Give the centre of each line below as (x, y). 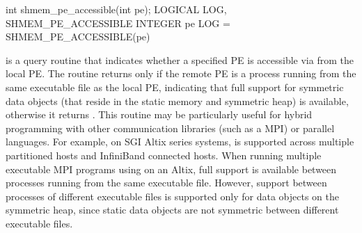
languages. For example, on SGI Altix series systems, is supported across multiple (180, 142)
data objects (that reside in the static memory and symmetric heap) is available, (177, 101)
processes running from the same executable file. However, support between (166, 183)
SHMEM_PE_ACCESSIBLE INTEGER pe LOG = (118, 23)
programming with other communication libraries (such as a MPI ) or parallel (170, 128)
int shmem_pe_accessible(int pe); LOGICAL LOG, (116, 9)
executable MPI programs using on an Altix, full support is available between (171, 169)
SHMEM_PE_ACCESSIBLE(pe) (78, 37)
